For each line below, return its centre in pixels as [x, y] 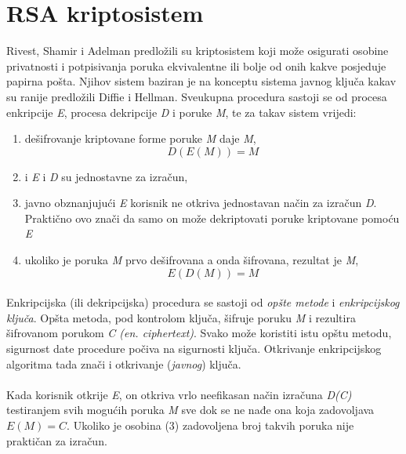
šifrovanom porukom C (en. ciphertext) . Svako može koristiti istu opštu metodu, [199, 333]
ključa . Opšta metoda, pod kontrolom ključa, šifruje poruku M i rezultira [181, 317]
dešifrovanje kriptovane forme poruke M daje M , [140, 138]
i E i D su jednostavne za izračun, [106, 176]
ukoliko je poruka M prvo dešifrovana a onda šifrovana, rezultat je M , [192, 260]
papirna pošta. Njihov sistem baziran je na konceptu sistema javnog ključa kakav [201, 81]
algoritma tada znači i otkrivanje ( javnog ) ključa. [124, 363]
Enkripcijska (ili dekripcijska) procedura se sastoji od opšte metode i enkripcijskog [203, 302]
